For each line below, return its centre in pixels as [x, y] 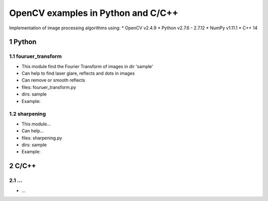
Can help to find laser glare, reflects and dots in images [78, 73]
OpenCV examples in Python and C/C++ [94, 13]
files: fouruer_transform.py [49, 87]
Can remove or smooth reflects [53, 80]
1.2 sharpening [28, 114]
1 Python [23, 42]
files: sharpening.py [42, 138]
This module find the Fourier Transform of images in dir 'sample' [87, 66]
